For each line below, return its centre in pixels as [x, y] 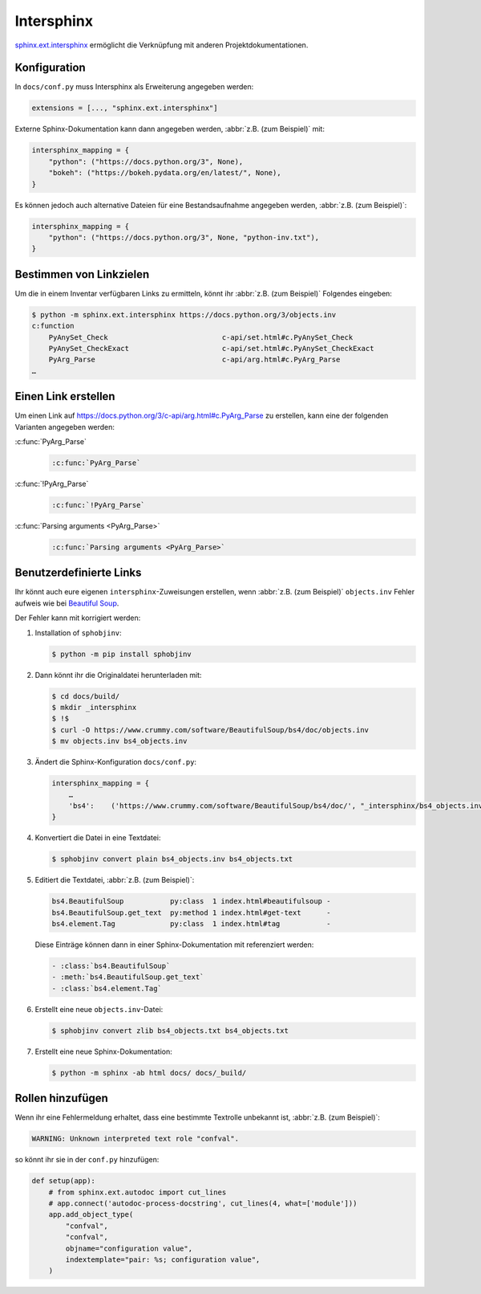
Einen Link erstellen [65, 396]
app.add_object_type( [91, 1214]
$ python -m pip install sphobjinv [121, 654]
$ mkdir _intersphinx [94, 707]
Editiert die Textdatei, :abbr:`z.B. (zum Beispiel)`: [115, 880]
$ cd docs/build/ [86, 696]
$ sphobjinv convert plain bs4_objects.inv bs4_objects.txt [172, 859]
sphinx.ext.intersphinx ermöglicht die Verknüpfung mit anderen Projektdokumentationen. [162, 45]
